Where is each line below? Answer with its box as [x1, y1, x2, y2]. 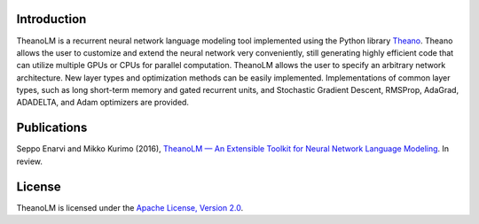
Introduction [16, 12, 87, 27]
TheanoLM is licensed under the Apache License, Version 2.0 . [16, 202, 244, 212]
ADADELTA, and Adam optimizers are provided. [16, 97, 190, 108]
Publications [16, 120, 88, 135]
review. [16, 156, 43, 166]
